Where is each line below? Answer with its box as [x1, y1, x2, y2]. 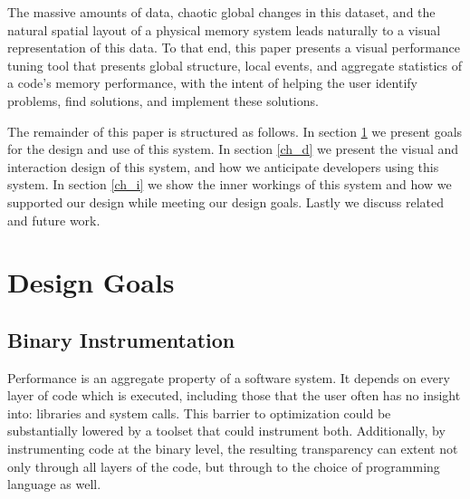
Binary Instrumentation [7, 325, 235, 353]
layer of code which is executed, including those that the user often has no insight [7, 386, 461, 405]
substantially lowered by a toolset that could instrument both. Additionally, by [7, 421, 446, 440]
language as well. [7, 475, 101, 494]
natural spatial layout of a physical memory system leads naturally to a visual [7, 20, 441, 39]
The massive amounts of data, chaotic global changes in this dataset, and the [7, 3, 436, 21]
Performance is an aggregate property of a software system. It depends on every [7, 368, 450, 387]
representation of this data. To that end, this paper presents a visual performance [7, 38, 461, 57]
